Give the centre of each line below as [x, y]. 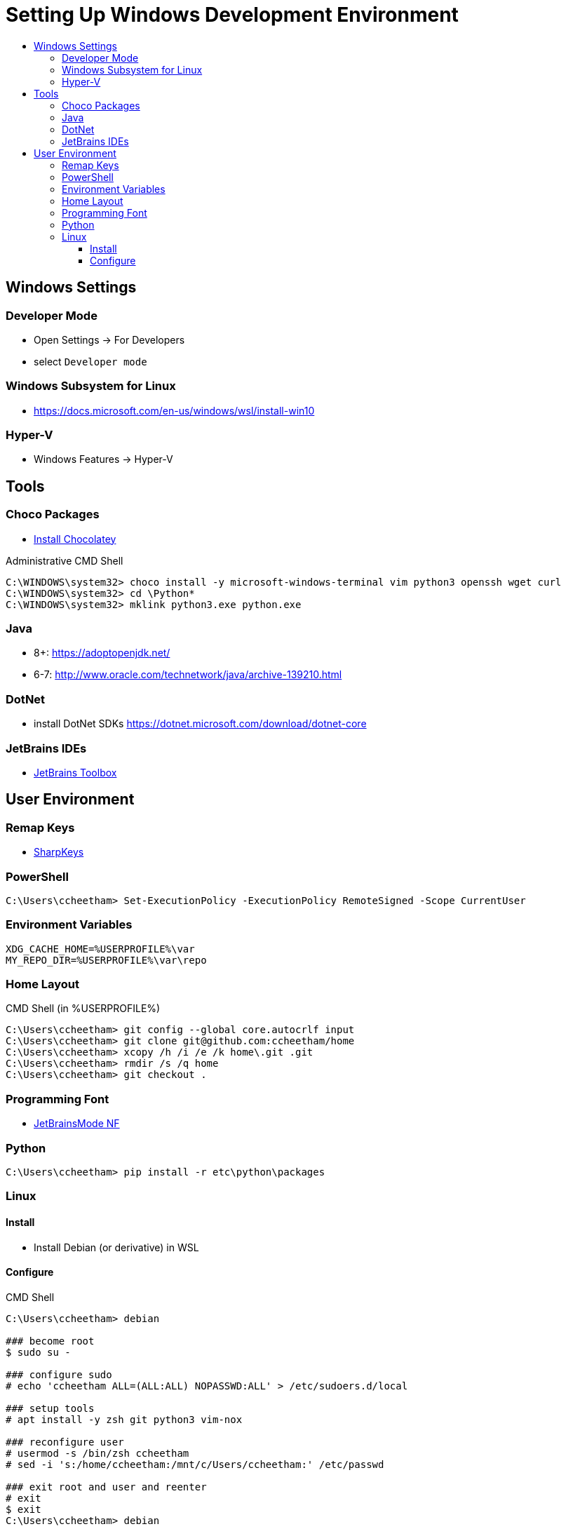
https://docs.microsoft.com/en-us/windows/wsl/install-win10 [174, 410]
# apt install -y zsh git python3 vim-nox [124, 1419]
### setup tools [50, 1408]
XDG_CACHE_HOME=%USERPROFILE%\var [100, 949]
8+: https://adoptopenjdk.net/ [102, 653]
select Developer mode [90, 361]
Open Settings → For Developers [109, 339]
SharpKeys [59, 852]
